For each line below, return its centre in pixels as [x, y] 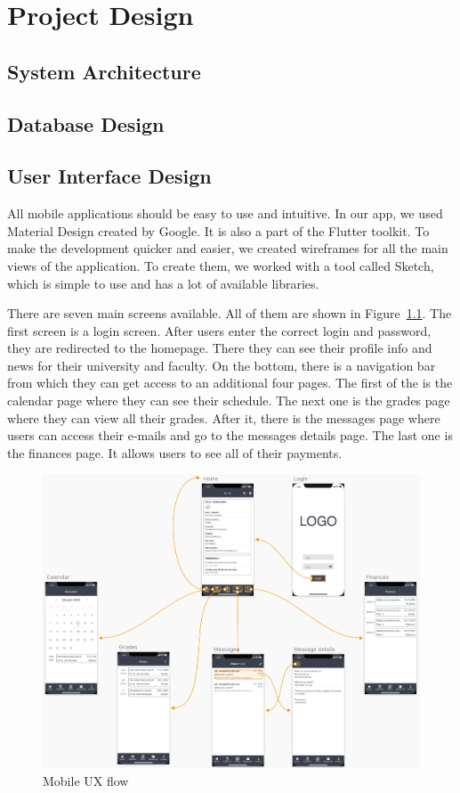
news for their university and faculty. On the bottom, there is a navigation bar [222, 365]
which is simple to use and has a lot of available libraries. [163, 283]
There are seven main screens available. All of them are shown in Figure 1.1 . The [230, 313]
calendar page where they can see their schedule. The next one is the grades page [229, 401]
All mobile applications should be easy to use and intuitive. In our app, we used [225, 213]
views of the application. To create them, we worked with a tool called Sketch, [221, 265]
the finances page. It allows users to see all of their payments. [175, 452]
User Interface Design [109, 176]
